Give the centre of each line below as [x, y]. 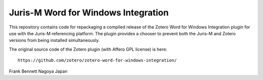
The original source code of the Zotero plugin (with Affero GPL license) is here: [88, 49]
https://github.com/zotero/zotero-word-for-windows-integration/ [97, 60]
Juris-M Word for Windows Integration [89, 13]
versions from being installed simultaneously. [54, 40]
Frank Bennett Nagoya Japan [38, 71]
